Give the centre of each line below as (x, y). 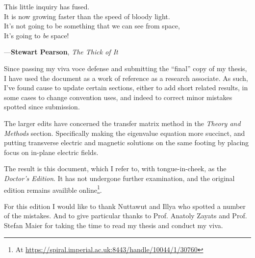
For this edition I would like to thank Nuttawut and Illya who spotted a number (125, 206)
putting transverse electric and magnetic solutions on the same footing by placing (127, 142)
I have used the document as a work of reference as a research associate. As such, (126, 78)
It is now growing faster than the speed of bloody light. (87, 16)
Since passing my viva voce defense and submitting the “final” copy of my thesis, (126, 68)
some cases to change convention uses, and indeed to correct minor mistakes (118, 97)
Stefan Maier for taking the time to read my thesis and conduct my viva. (114, 225)
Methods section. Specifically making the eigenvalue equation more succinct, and (125, 133)
